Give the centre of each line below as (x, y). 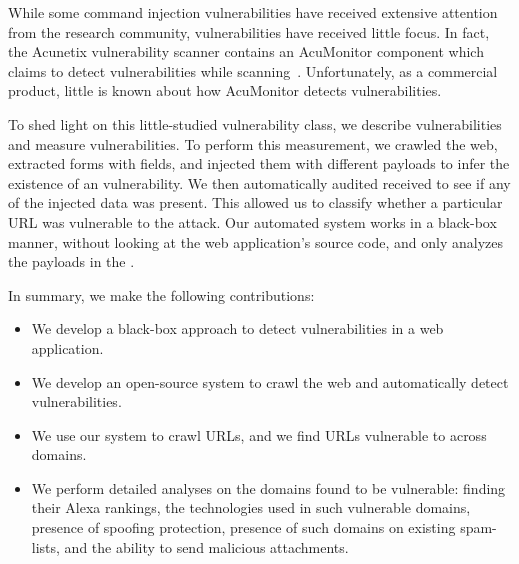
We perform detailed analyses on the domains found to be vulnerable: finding (268, 487)
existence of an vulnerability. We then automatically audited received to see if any (259, 182)
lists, (45, 546)
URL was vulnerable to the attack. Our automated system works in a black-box (252, 221)
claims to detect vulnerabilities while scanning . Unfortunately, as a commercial (253, 70)
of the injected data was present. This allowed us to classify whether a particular (255, 202)
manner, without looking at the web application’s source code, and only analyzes (255, 241)
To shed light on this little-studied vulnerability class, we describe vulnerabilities (255, 123)
